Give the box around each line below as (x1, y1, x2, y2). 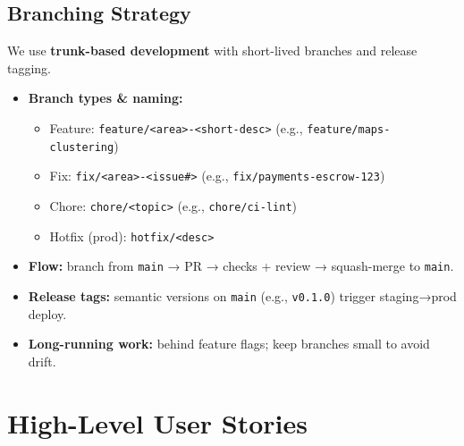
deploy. (28, 304, 67, 323)
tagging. (7, 58, 52, 77)
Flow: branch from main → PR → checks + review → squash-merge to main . (28, 257, 454, 275)
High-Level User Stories (7, 404, 308, 441)
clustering (49, 140, 114, 154)
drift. (28, 351, 56, 370)
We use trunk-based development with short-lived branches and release (7, 41, 418, 60)
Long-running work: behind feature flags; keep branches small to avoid (28, 334, 430, 353)
